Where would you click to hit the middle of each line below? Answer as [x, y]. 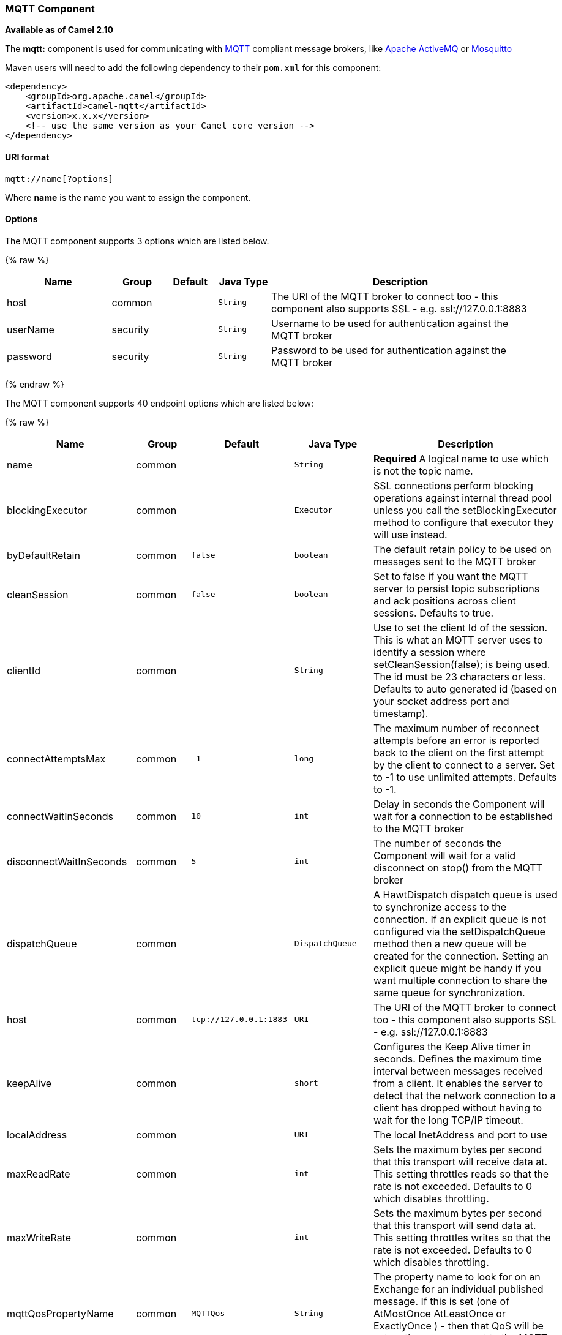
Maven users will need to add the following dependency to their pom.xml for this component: [193, 68]
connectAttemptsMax [56, 758]
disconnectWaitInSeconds [67, 861]
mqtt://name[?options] [59, 179]
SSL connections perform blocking [453, 485]
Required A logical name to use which [461, 458]
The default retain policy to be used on [463, 549]
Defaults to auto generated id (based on [465, 689]
